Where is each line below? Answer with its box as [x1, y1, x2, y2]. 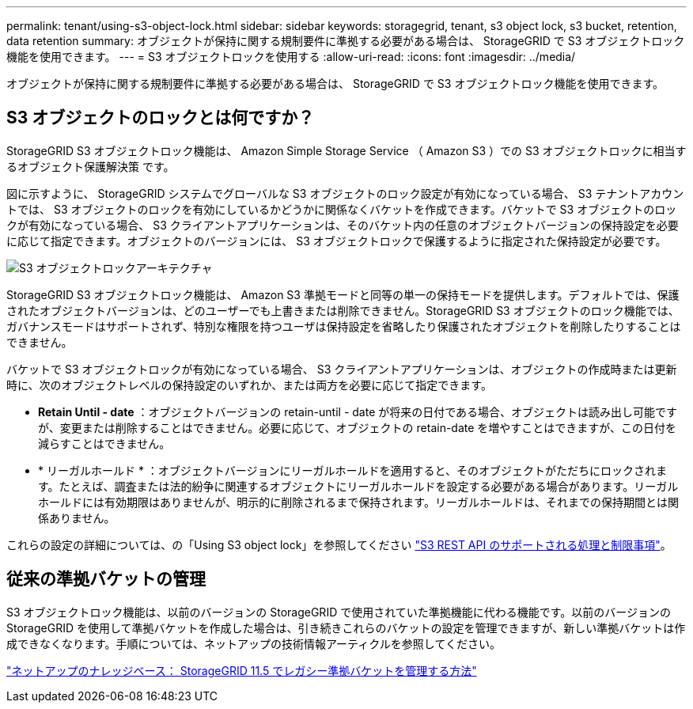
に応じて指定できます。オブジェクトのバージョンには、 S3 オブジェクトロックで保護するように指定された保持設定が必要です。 [6, 233, 667, 248]
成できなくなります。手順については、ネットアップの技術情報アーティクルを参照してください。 [6, 636, 501, 650]
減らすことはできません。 [38, 436, 171, 450]
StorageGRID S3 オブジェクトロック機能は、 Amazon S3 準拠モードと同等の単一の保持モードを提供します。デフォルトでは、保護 [6, 287, 680, 301]
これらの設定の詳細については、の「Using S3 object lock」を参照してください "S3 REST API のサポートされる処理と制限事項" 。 [6, 537, 672, 552]
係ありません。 [38, 510, 116, 525]
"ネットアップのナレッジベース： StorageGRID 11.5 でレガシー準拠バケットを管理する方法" [6, 663, 477, 677]
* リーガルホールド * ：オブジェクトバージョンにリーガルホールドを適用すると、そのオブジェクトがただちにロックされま [38, 463, 667, 477]
